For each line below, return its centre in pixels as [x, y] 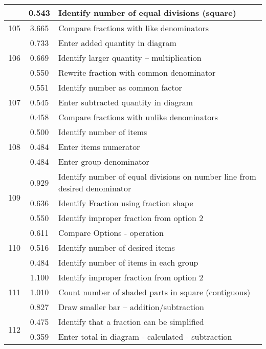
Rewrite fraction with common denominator [137, 72]
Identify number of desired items [116, 247]
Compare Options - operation [111, 233]
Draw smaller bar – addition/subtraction [131, 307]
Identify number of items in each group [128, 262]
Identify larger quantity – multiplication [130, 58]
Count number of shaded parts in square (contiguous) [154, 292]
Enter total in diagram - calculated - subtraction [145, 336]
